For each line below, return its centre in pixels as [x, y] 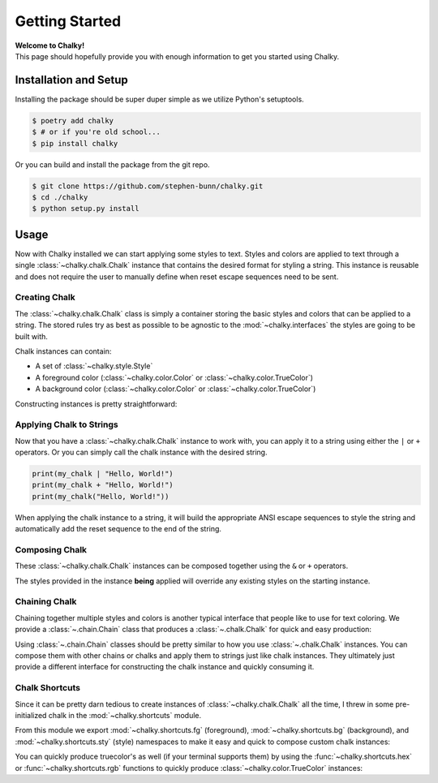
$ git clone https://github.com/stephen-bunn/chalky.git [148, 186]
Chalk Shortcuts [48, 688]
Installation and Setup [72, 80]
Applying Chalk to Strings [67, 424]
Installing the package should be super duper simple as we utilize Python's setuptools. [159, 99]
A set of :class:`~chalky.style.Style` [94, 366]
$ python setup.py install [86, 209]
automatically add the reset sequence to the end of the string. [118, 529]
